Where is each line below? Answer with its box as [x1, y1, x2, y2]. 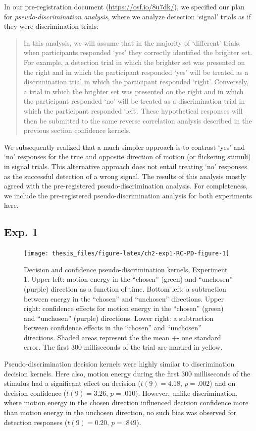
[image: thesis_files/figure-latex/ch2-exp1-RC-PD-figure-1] [24, 250, 230, 257]
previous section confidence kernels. [23, 125, 131, 135]
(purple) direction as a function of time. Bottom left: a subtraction [24, 283, 226, 294]
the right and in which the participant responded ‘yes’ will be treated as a [23, 66, 249, 77]
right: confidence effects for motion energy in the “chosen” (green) [24, 303, 224, 313]
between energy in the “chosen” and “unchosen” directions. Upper [24, 293, 224, 304]
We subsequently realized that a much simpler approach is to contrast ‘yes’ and [4, 141, 245, 152]
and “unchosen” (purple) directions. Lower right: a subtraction [24, 312, 214, 323]
